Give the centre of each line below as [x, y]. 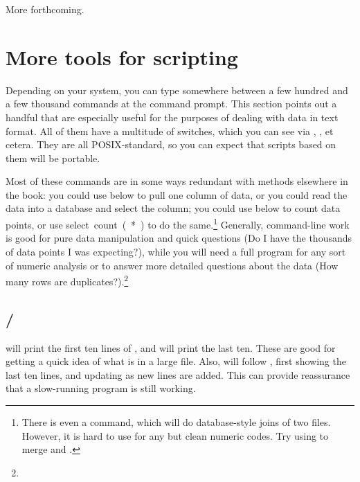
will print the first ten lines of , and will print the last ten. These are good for [171, 347]
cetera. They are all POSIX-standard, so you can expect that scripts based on [171, 144]
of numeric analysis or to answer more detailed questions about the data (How [172, 265]
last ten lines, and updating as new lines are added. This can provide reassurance [178, 374]
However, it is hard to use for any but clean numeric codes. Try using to [175, 435]
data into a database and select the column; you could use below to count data [173, 208]
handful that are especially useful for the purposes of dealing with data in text [172, 117]
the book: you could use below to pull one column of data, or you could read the [177, 194]
